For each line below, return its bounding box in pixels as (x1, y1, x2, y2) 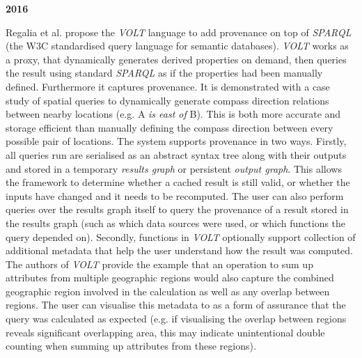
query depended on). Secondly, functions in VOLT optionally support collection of (6, 229, 356, 244)
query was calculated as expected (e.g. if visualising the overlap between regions (6, 311, 347, 326)
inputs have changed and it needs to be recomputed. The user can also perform (6, 188, 344, 203)
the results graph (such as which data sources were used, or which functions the (6, 215, 346, 230)
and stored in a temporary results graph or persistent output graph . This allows (6, 161, 342, 176)
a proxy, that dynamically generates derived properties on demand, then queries (6, 52, 347, 66)
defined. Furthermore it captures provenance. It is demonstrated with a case (6, 79, 330, 93)
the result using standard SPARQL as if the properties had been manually (6, 65, 323, 80)
